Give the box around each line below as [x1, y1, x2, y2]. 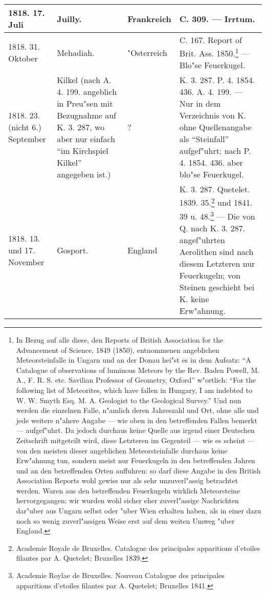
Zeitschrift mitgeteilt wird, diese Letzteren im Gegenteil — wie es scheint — [16, 434, 255, 445]
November [8, 255, 45, 268]
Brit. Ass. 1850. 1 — [179, 46, 250, 60]
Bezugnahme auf [57, 109, 116, 122]
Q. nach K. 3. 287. [179, 222, 246, 234]
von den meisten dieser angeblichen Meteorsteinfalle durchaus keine [16, 445, 228, 456]
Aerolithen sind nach [179, 245, 254, 258]
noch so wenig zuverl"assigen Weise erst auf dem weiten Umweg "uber [16, 515, 235, 526]
